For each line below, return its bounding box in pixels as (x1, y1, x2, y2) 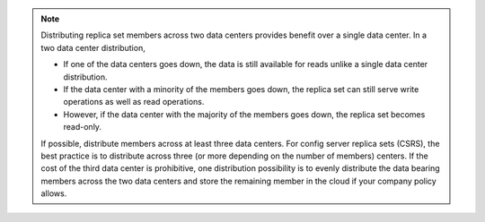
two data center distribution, (40, 42, 145, 53)
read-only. (63, 122, 102, 132)
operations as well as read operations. (63, 97, 205, 107)
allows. (40, 188, 67, 199)
